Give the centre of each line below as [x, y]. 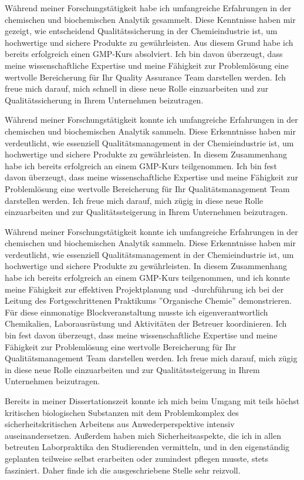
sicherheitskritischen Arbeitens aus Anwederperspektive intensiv [120, 424]
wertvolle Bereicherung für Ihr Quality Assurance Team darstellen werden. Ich [146, 77]
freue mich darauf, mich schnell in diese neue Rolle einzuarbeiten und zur [137, 88]
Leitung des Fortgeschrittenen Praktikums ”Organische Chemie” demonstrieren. [148, 301]
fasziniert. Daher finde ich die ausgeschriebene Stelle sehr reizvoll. [123, 470]
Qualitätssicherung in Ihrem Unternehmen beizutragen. [104, 100]
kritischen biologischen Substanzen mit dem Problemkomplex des [122, 412]
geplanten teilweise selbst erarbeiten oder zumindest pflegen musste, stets [137, 458]
